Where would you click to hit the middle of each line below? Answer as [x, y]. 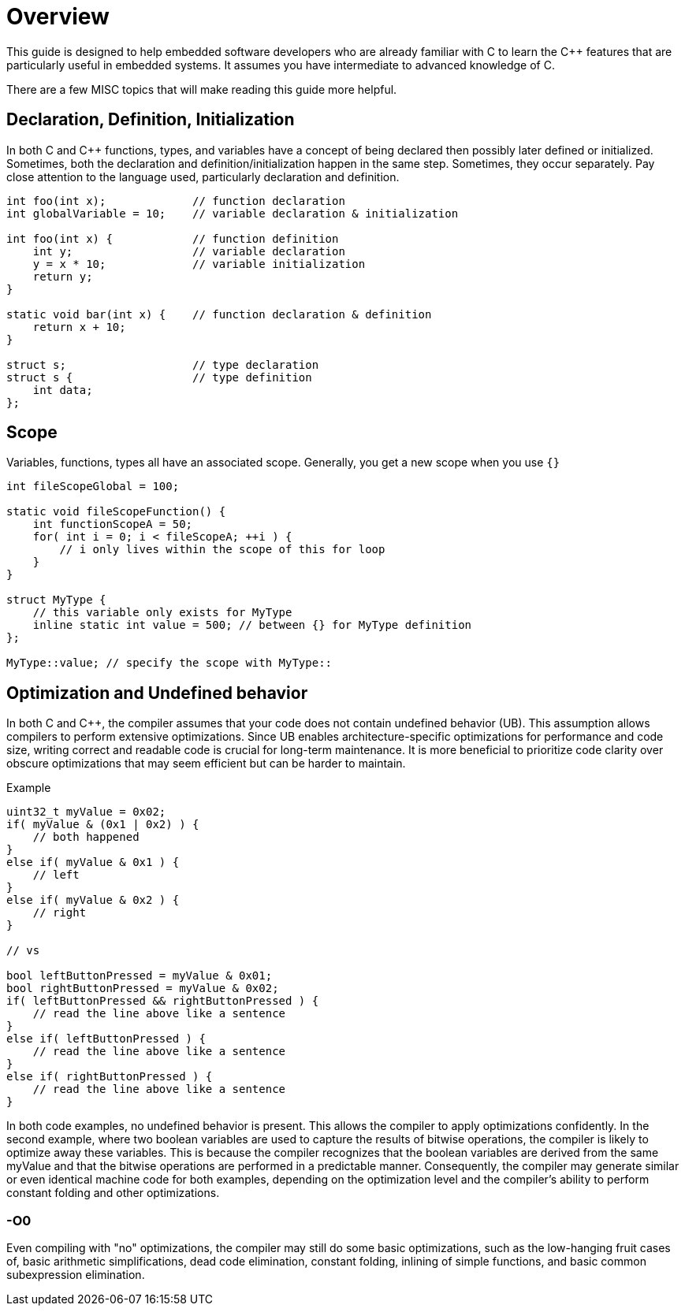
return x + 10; [79, 327]
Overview [58, 17]
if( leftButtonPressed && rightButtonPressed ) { [163, 1001]
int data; [63, 390]
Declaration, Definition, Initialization [151, 120]
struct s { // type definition [159, 377]
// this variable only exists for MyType [162, 613]
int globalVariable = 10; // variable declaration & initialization [233, 213]
